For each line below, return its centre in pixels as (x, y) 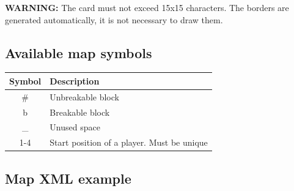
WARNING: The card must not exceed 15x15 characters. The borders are (147, 7)
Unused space (75, 127)
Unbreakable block (84, 96)
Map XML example (68, 178)
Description (75, 81)
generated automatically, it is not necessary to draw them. (114, 19)
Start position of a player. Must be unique (129, 142)
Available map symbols (79, 52)
